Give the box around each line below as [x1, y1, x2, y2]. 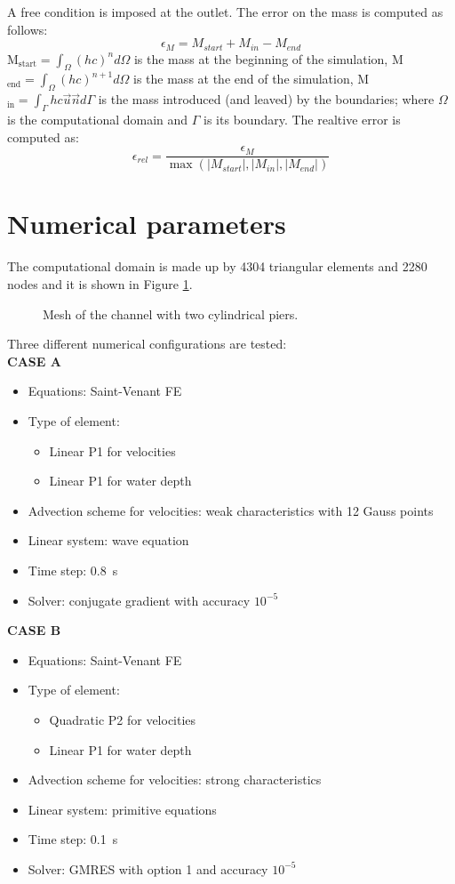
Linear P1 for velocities [49, 441, 176, 460]
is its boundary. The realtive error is [204, 110, 401, 129]
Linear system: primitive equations [28, 800, 217, 818]
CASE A [7, 351, 61, 370]
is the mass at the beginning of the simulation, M [133, 49, 403, 68]
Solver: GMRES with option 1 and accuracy [28, 859, 268, 878]
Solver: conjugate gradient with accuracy [28, 591, 251, 609]
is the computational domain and [7, 110, 188, 129]
